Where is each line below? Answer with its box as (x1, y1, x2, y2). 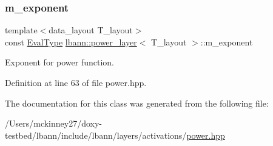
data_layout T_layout (49, 24, 133, 36)
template (5, 24, 38, 36)
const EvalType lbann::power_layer (5, 35, 137, 48)
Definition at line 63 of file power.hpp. (5, 76, 147, 88)
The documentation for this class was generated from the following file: (5, 96, 269, 109)
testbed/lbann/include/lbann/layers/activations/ (5, 128, 187, 141)
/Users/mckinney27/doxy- (5, 117, 103, 130)
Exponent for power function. (5, 56, 114, 68)
